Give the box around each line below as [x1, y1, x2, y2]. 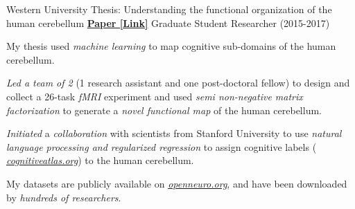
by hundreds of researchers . [6, 190, 121, 204]
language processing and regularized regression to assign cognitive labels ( [6, 139, 317, 154]
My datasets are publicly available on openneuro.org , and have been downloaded [6, 176, 347, 190]
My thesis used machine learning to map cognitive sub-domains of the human [6, 39, 336, 53]
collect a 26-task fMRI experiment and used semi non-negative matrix [6, 89, 303, 103]
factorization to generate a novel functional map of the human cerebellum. [6, 102, 322, 117]
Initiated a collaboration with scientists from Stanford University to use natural [6, 126, 342, 140]
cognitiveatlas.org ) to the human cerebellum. [6, 153, 194, 167]
